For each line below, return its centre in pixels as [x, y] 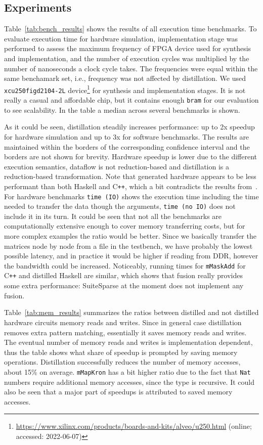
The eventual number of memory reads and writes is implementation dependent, [128, 342]
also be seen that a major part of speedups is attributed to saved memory [118, 392]
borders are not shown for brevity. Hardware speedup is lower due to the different [130, 157]
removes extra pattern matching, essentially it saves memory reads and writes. [125, 332]
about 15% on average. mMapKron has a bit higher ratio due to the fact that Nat [127, 371]
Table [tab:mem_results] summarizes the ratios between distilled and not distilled [131, 312]
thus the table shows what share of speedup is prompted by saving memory [121, 352]
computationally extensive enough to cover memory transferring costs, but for [125, 226]
